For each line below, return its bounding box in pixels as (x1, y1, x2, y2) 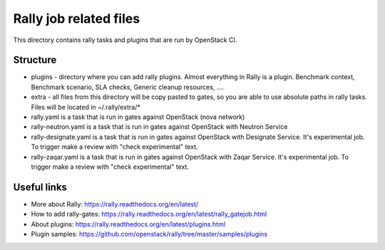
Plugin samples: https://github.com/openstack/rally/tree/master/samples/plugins (31, 230, 267, 239)
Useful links (13, 181, 68, 193)
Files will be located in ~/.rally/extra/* (31, 103, 140, 111)
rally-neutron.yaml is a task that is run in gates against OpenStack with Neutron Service (31, 123, 288, 131)
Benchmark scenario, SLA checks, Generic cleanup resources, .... (31, 83, 225, 91)
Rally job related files (13, 11, 140, 26)
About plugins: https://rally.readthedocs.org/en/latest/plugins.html (31, 219, 226, 228)
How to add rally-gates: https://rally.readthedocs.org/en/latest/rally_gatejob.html (31, 210, 267, 219)
